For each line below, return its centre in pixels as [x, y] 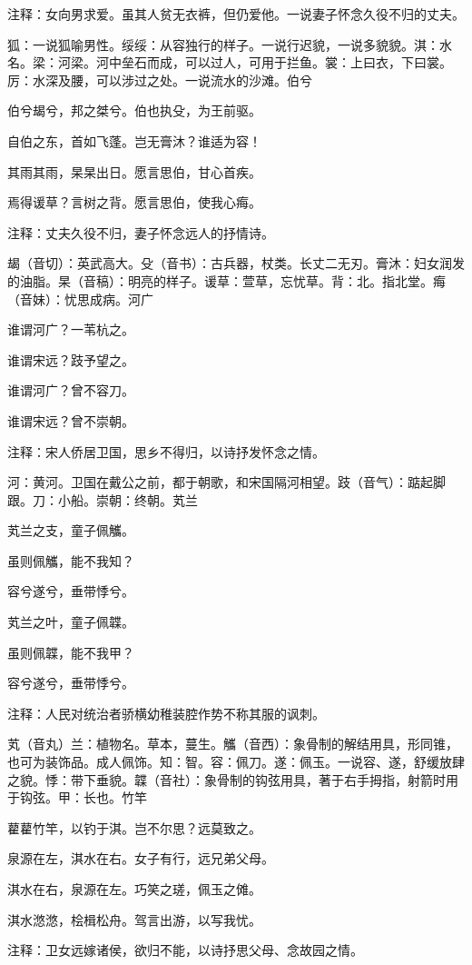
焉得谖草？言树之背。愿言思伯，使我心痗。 [134, 202]
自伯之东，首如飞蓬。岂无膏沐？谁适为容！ [134, 140]
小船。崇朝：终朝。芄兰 [128, 499]
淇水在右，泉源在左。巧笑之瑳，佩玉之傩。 [134, 889]
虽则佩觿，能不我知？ [71, 560]
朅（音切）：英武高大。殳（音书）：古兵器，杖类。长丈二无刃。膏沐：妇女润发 [236, 263]
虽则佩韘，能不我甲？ [71, 652]
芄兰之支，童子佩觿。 [71, 530]
